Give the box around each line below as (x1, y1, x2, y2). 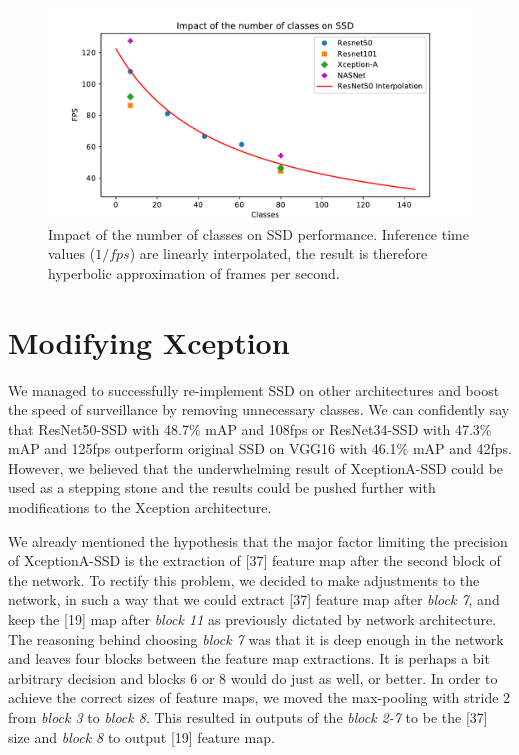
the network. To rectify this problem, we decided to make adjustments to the (8, 569, 480, 590)
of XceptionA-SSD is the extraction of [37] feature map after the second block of (8, 550, 501, 571)
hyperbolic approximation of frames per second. (48, 262, 340, 283)
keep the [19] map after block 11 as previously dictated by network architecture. (8, 609, 497, 630)
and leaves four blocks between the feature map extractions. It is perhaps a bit (8, 648, 490, 669)
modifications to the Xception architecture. (8, 497, 272, 518)
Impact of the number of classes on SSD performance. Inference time (48, 223, 469, 244)
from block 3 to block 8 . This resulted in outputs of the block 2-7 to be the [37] (8, 707, 488, 727)
